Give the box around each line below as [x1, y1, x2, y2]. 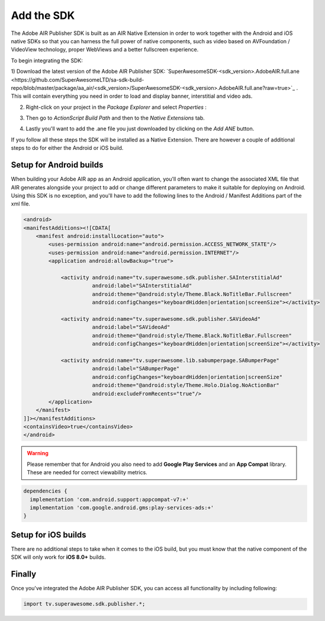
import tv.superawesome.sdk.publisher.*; [23, 601, 146, 607]
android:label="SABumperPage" [92, 365, 180, 372]
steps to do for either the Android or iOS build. [11, 144, 124, 152]
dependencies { [23, 488, 67, 494]
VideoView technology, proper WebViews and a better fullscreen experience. [11, 46, 199, 53]
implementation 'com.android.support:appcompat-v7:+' [30, 496, 189, 503]
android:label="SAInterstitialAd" [92, 282, 192, 289]
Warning [27, 450, 49, 457]
